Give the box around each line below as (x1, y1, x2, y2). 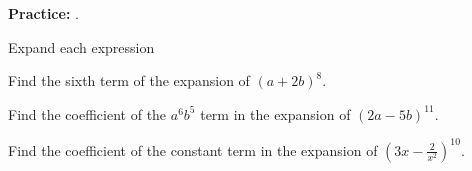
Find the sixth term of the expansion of (8, 70, 250, 91)
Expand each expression (8, 36, 155, 57)
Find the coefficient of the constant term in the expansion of (8, 139, 378, 160)
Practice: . (8, 3, 79, 23)
